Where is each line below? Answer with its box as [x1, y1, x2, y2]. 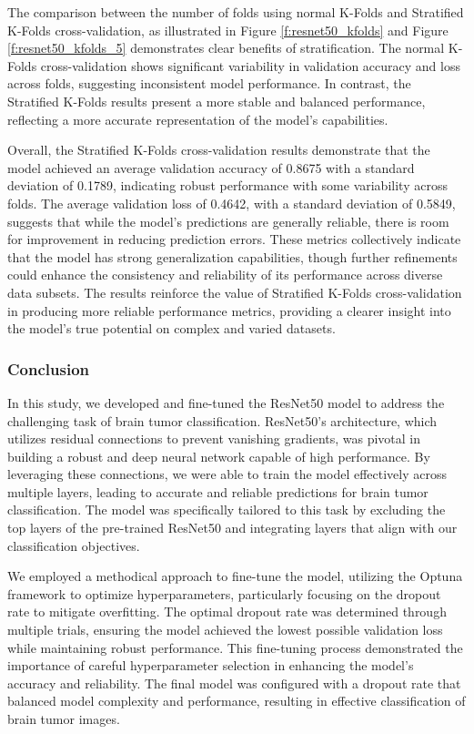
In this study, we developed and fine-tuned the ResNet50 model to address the [7, 392, 445, 412]
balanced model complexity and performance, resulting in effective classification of [7, 691, 466, 710]
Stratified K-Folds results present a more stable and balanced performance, [7, 91, 426, 110]
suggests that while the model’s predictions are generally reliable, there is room [7, 211, 449, 230]
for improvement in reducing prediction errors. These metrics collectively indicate [7, 229, 461, 249]
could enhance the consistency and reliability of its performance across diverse [7, 265, 443, 284]
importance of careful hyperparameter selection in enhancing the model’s [7, 656, 414, 675]
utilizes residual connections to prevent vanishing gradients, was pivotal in [7, 429, 421, 448]
